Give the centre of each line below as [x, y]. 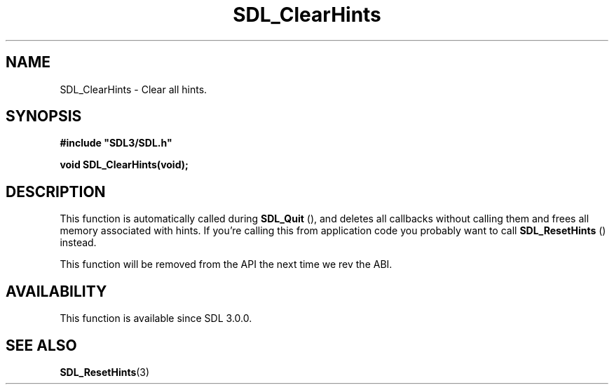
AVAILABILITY [56, 291]
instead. [78, 243]
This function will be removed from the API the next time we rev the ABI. [226, 264]
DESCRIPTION [56, 191]
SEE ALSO [41, 345]
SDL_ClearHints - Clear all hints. [134, 89]
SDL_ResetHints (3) [105, 372]
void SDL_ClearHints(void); [124, 165]
